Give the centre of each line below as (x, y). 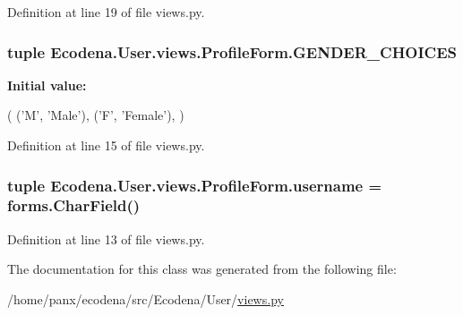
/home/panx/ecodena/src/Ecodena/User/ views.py (146, 298)
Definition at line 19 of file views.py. (106, 12)
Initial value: (47, 85)
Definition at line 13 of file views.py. (106, 238)
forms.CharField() (74, 205)
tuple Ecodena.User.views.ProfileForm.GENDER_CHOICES (232, 51)
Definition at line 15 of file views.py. (106, 145)
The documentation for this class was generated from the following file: (202, 269)
